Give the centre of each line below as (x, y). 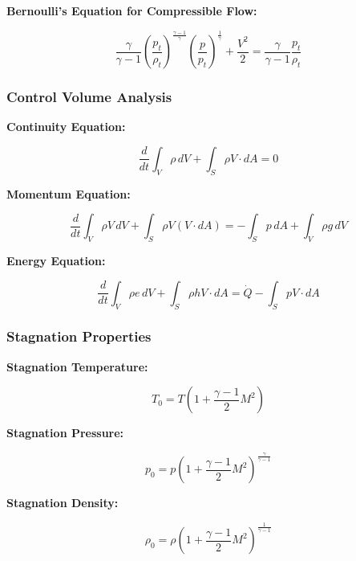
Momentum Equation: (69, 193)
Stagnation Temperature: (77, 366)
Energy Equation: (56, 261)
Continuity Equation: (66, 127)
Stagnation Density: (63, 503)
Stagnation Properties (79, 336)
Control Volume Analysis (89, 97)
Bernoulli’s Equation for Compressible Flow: (132, 10)
